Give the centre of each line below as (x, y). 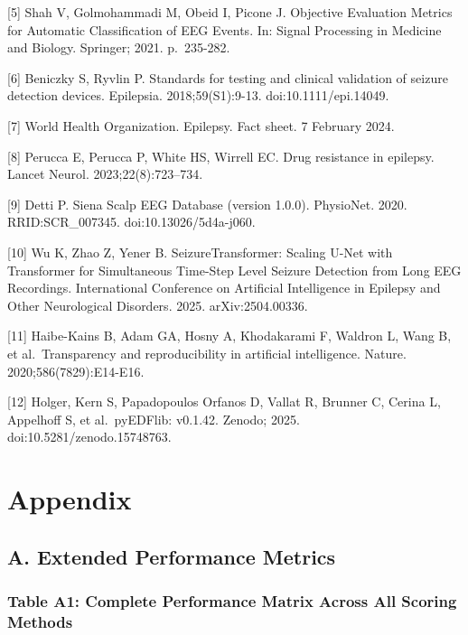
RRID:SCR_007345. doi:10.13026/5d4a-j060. (131, 222)
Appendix (70, 499)
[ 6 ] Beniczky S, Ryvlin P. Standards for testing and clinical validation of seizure (228, 77)
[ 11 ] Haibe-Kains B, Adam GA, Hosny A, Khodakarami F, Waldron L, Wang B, (229, 336)
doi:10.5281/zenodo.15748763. (89, 437)
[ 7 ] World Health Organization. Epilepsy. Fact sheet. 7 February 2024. (201, 125)
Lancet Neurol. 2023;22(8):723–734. (105, 174)
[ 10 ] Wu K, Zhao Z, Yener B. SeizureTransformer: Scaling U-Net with (200, 252)
